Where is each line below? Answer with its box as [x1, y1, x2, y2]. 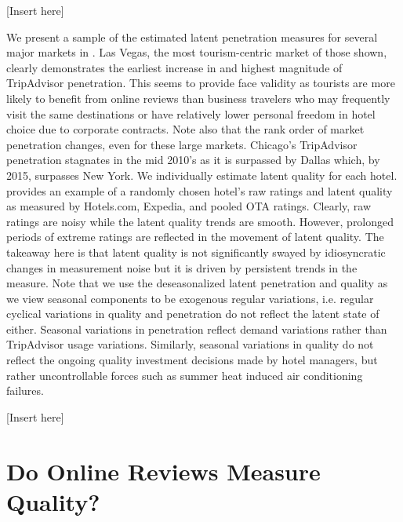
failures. [6, 382, 44, 399]
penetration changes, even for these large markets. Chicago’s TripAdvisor [6, 136, 358, 152]
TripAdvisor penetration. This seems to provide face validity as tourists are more [6, 75, 395, 91]
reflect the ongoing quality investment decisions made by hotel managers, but [6, 352, 378, 368]
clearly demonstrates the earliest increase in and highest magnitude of [6, 59, 343, 75]
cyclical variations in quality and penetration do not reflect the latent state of [6, 305, 379, 322]
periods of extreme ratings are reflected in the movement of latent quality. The [6, 228, 384, 245]
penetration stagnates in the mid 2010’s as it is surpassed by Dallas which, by [6, 151, 380, 168]
